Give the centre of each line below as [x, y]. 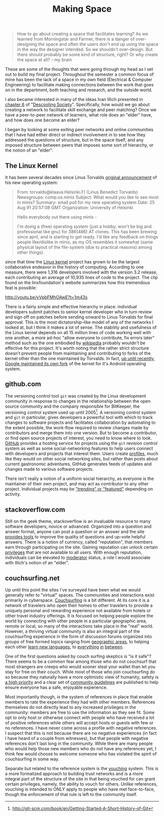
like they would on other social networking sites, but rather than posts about [82, 459]
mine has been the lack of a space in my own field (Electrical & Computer [79, 80]
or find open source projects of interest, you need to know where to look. [79, 438]
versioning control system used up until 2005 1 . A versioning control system [81, 412]
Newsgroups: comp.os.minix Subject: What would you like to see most [88, 197]
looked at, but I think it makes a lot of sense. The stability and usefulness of [81, 327]
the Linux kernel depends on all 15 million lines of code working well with [78, 332]
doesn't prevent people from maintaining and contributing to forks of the [78, 353]
